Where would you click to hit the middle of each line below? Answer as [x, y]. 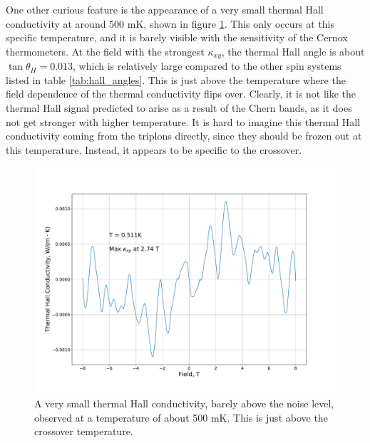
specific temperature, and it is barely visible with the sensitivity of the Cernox [177, 37]
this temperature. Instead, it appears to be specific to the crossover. [154, 149]
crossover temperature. [84, 431]
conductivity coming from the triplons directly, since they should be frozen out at [184, 136]
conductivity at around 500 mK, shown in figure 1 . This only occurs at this [170, 23]
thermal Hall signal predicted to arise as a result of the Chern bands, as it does [179, 108]
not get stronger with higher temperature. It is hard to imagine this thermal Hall [183, 121]
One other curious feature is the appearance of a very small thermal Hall [165, 9]
